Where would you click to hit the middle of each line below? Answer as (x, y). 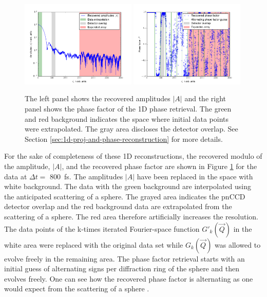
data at (16, 176)
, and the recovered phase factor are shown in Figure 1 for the (159, 166)
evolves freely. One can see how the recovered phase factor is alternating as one (129, 278)
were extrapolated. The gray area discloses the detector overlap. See (131, 129)
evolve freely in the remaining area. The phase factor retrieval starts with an (125, 258)
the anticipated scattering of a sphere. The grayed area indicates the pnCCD (125, 196)
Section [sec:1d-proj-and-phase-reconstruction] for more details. (124, 138)
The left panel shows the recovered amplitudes (98, 98)
